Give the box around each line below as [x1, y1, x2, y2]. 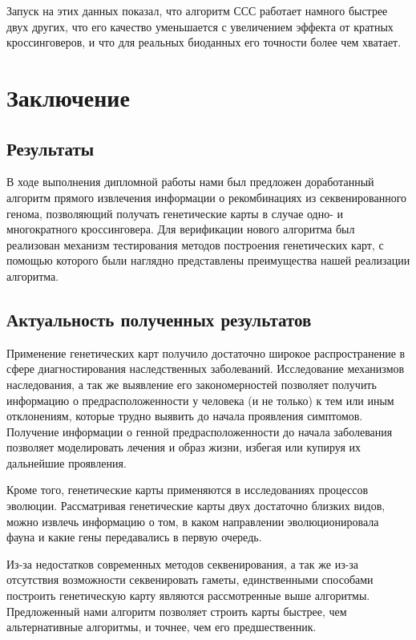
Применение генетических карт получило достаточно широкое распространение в [6, 344, 406, 361]
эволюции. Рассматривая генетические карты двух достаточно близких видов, [6, 497, 386, 514]
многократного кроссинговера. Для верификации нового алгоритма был [6, 221, 355, 237]
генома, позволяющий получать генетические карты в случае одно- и [6, 205, 344, 221]
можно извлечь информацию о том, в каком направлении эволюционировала [6, 512, 379, 529]
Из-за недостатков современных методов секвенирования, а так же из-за [6, 555, 359, 572]
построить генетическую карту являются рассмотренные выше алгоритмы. [6, 587, 370, 604]
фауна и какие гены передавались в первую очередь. [6, 529, 262, 545]
